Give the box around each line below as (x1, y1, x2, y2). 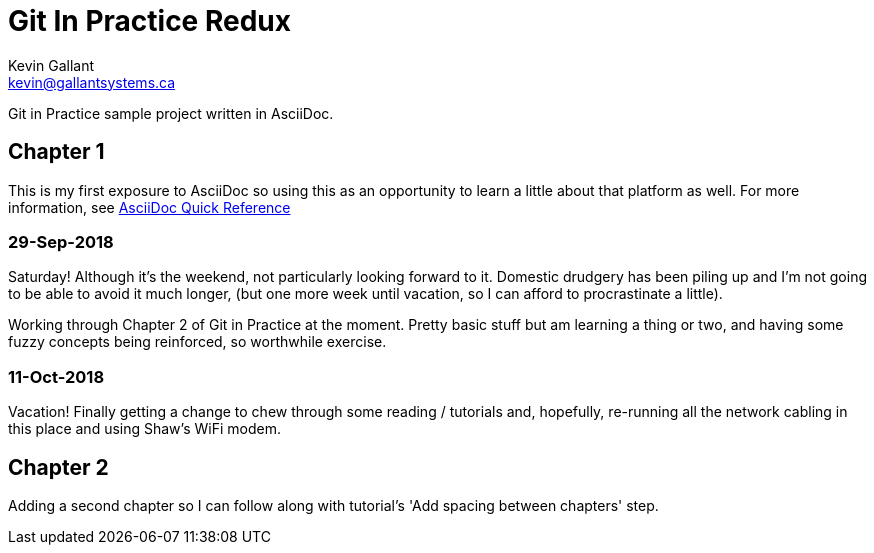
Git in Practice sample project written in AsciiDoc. (8, 104, 334, 122)
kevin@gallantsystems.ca (8, 73, 176, 91)
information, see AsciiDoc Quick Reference (8, 198, 291, 216)
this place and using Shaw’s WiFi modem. (8, 420, 281, 438)
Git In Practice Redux (8, 4, 291, 38)
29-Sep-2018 (8, 231, 114, 252)
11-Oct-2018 (8, 366, 105, 387)
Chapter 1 (8, 139, 105, 165)
